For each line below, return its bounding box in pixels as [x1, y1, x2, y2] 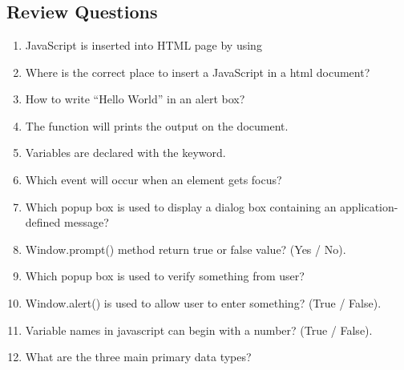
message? [64, 214, 109, 231]
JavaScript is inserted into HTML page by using [25, 37, 262, 53]
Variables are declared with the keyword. [25, 144, 226, 161]
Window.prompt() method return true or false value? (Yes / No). [25, 240, 346, 257]
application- [340, 198, 398, 215]
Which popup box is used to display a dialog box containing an [25, 198, 337, 215]
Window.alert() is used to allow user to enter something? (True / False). [25, 294, 382, 311]
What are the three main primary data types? [25, 348, 252, 365]
